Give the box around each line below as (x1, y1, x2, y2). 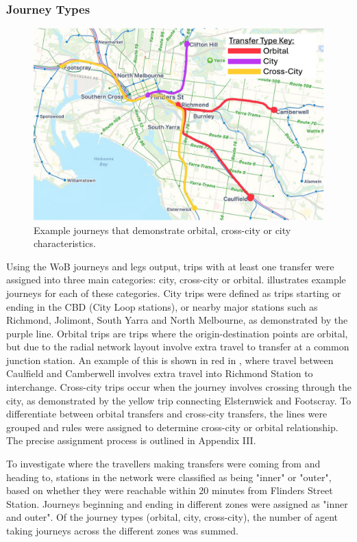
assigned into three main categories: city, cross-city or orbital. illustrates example (6, 272, 346, 287)
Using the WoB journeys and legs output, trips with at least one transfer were (6, 259, 334, 273)
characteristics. (34, 236, 96, 250)
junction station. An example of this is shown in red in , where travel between (6, 352, 334, 367)
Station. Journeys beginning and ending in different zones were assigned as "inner (6, 496, 348, 511)
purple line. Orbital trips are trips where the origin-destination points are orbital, (6, 326, 348, 340)
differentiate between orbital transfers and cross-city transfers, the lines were (6, 406, 328, 421)
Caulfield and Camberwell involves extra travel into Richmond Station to (6, 366, 313, 380)
